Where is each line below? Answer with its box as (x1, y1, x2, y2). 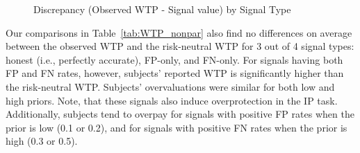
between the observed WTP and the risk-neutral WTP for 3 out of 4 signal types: (6, 39, 354, 53)
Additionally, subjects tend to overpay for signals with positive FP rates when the (6, 107, 354, 121)
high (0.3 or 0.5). (6, 134, 78, 148)
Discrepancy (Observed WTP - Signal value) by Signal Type (33, 2, 291, 16)
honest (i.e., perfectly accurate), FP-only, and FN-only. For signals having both (6, 52, 343, 66)
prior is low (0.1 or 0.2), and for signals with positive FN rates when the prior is (6, 120, 347, 134)
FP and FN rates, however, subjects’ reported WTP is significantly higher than (6, 66, 344, 80)
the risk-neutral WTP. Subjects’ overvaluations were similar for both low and (6, 79, 335, 93)
